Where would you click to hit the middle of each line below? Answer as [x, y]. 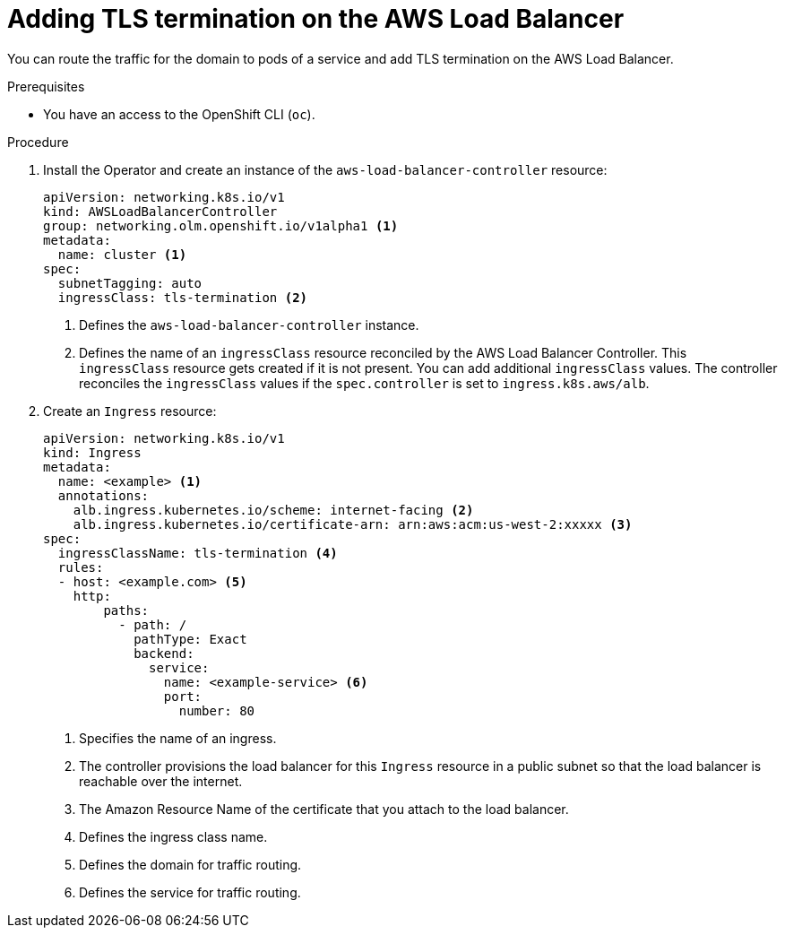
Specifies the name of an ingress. [178, 738]
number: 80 [217, 710]
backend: [164, 653]
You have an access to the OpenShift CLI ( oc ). [179, 114]
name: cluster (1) [122, 254]
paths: [126, 610]
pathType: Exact [190, 639]
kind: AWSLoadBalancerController [160, 211]
